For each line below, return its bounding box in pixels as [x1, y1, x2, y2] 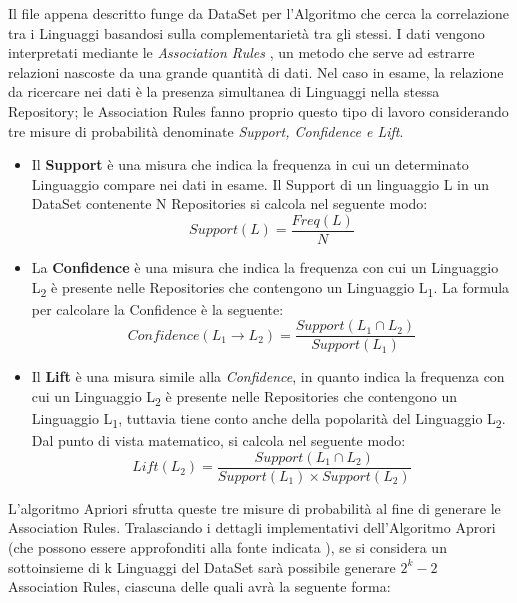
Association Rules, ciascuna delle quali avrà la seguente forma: [8, 576, 391, 597]
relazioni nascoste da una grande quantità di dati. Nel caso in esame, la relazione [8, 61, 504, 82]
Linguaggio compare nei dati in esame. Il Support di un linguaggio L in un [31, 173, 489, 194]
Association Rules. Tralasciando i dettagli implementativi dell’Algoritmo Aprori [8, 517, 496, 538]
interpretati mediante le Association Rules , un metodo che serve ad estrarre [8, 42, 475, 63]
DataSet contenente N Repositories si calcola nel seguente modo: [31, 193, 428, 214]
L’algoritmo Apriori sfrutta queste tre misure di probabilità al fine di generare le [8, 497, 501, 518]
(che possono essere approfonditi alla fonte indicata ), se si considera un [8, 537, 447, 558]
